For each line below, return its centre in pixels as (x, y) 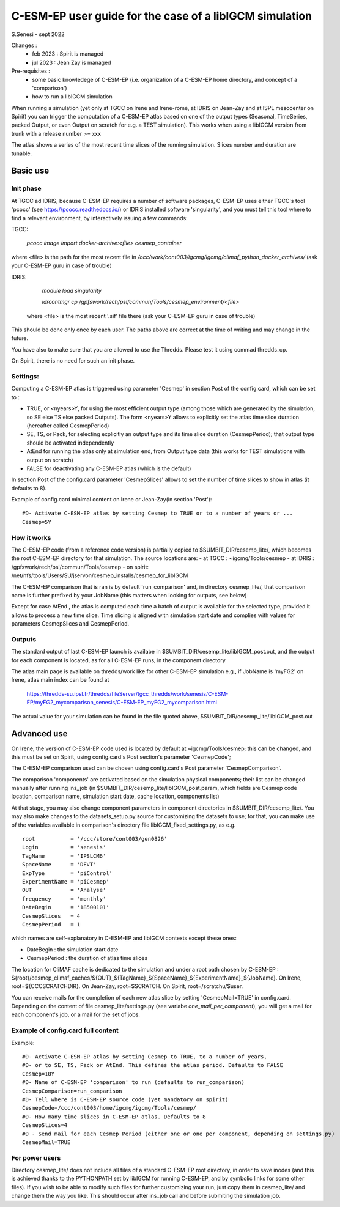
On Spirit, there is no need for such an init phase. (73, 361)
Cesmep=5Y (37, 522)
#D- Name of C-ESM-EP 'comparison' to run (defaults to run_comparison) (133, 1083)
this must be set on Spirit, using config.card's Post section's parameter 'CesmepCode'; (121, 757)
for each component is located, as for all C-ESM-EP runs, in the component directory (118, 660)
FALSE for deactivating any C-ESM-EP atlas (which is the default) (109, 468)
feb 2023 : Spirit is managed (68, 54)
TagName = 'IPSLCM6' (64, 856)
